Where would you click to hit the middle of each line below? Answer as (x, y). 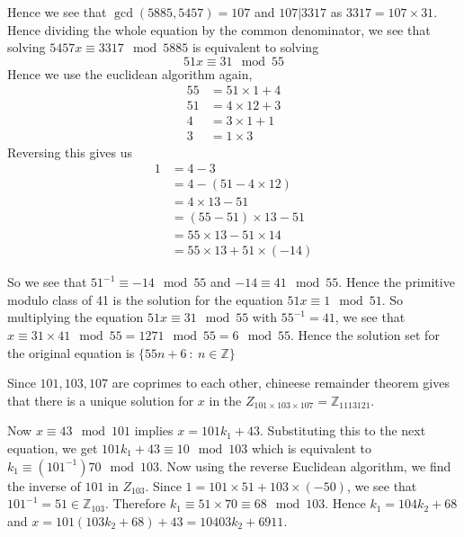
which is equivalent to (311, 448)
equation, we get (53, 448)
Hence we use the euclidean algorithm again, (130, 73)
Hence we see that (57, 12)
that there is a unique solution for (101, 400)
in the (225, 400)
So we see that (47, 282)
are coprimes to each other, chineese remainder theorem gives (281, 383)
